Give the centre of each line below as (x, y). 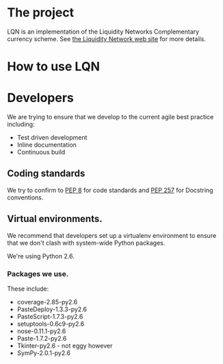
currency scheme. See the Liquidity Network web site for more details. (107, 38)
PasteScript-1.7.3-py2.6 (50, 316)
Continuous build (41, 152)
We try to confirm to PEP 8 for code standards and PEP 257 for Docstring (110, 190)
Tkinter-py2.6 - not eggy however (65, 345)
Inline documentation (47, 145)
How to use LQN (54, 67)
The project (40, 13)
